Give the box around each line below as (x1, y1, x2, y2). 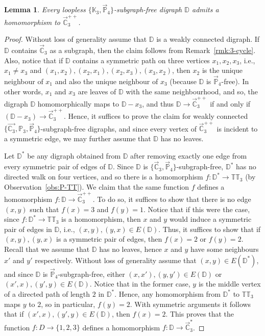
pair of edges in (4, 223, 52, 234)
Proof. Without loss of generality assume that (4, 34, 147, 44)
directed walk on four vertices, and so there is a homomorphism (4, 171, 203, 182)
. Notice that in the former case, (89, 278, 190, 289)
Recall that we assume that (4, 243, 90, 254)
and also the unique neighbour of (55, 75, 158, 86)
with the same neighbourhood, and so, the (126, 86, 258, 96)
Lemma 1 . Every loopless (4, 4, 86, 15)
